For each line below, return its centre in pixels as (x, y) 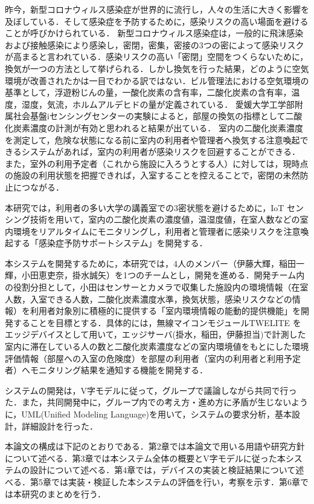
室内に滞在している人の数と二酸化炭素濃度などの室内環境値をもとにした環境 (157, 346)
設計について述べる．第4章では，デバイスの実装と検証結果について (163, 470)
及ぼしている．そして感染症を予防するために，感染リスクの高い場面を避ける (157, 21)
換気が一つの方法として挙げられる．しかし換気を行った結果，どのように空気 (157, 68)
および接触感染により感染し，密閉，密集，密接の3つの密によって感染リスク (155, 44)
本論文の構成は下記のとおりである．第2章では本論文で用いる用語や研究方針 (155, 446)
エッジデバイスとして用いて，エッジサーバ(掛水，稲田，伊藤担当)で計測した (155, 334)
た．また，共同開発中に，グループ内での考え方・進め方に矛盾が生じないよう (156, 402)
